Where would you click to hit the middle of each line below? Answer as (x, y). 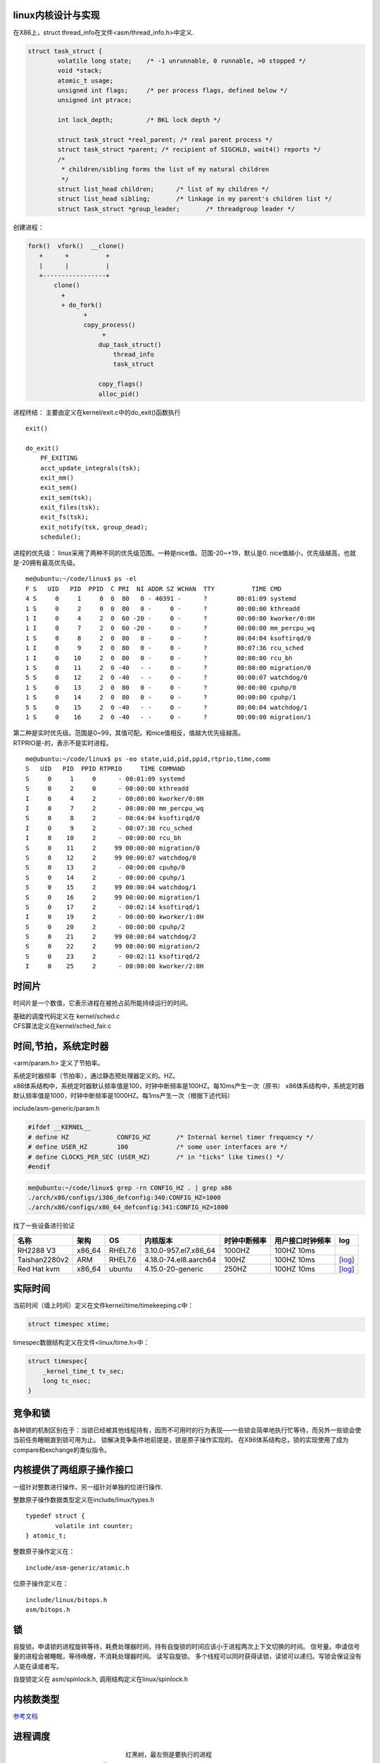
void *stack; (80, 71)
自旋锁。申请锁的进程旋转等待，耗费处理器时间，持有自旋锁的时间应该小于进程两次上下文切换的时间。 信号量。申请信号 (186, 1646)
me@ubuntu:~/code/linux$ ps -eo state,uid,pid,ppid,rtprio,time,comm (148, 759)
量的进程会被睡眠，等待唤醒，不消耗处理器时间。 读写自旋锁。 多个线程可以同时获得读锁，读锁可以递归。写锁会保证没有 (187, 1657)
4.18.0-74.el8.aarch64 (180, 1259)
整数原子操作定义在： (44, 1551)
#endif (39, 1166)
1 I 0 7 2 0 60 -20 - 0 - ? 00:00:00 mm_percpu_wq (170, 628)
